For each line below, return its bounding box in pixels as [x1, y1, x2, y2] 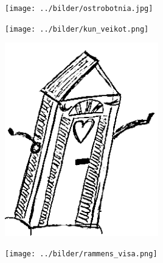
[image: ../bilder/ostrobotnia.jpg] [5, 4, 153, 13]
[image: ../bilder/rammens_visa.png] [5, 250, 158, 259]
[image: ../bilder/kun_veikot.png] [5, 24, 149, 33]
